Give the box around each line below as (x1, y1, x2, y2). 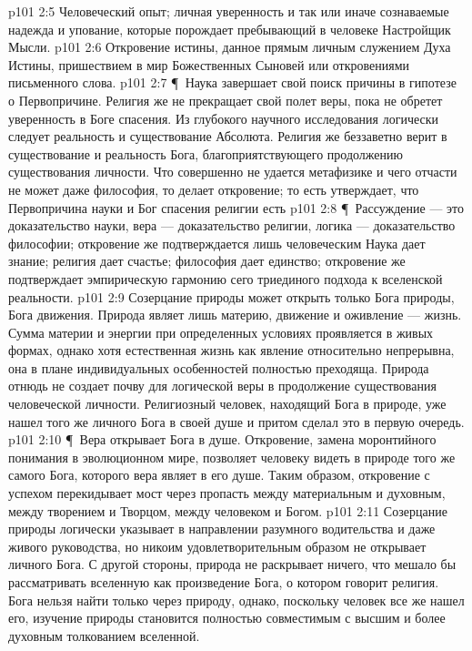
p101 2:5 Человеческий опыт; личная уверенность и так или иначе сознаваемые (8, 2, 449, 20)
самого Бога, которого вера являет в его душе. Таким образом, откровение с (8, 465, 430, 484)
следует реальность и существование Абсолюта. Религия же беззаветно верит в (8, 127, 447, 146)
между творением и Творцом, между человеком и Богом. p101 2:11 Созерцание (8, 501, 447, 520)
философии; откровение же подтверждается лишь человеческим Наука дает (8, 233, 426, 252)
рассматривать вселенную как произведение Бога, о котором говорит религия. (8, 573, 439, 591)
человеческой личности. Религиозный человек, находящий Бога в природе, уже (8, 394, 447, 413)
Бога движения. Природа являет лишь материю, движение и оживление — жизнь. (8, 305, 462, 324)
